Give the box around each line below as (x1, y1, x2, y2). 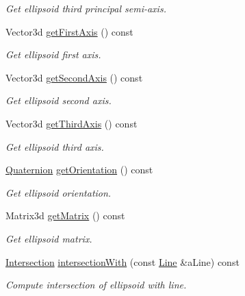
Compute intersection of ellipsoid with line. (5, 277, 187, 292)
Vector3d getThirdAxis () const (5, 116, 138, 130)
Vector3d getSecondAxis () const (5, 70, 143, 84)
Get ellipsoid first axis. (5, 47, 101, 62)
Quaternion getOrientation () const (5, 162, 153, 177)
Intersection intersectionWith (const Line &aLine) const (5, 254, 240, 269)
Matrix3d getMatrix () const (5, 208, 125, 223)
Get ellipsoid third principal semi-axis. (5, 1, 166, 15)
